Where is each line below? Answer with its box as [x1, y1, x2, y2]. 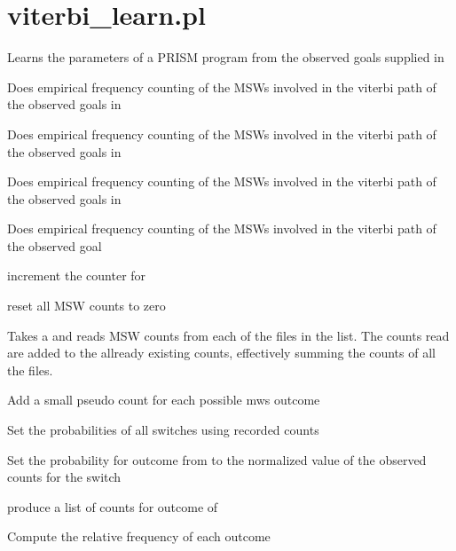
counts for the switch [7, 468, 122, 486]
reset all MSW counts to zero [7, 296, 166, 315]
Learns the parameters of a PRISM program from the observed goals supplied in [7, 48, 444, 67]
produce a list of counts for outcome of [7, 497, 218, 516]
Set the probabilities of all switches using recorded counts [7, 421, 319, 439]
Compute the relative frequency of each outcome [7, 527, 271, 546]
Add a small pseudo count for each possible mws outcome [7, 390, 320, 409]
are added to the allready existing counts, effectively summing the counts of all [7, 343, 436, 362]
